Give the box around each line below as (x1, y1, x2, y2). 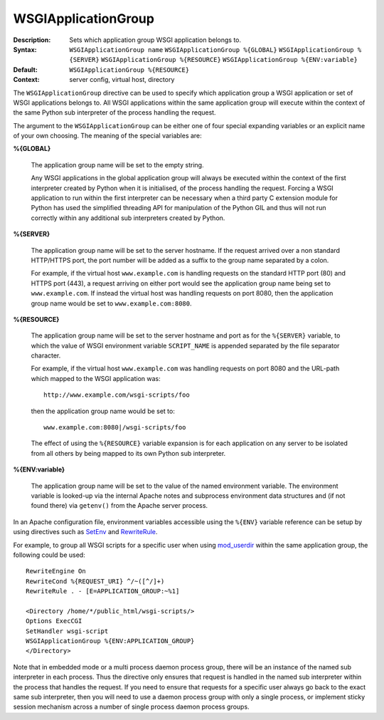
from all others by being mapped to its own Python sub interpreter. (31, 449, 226, 457)
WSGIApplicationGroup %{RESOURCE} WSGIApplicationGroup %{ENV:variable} (100, 56, 358, 64)
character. (31, 351, 61, 360)
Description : (13, 36, 51, 44)
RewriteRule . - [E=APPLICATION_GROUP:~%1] (26, 588, 180, 595)
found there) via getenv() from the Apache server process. (31, 501, 208, 510)
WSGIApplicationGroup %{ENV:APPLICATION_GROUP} (26, 637, 195, 645)
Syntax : (13, 45, 37, 53)
